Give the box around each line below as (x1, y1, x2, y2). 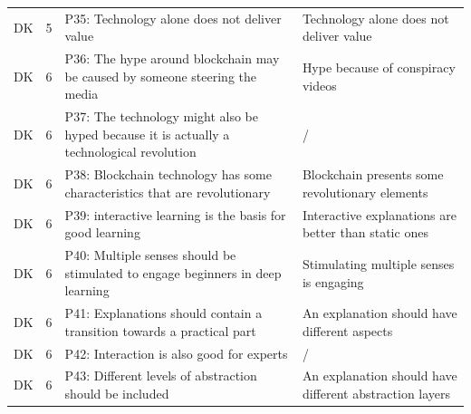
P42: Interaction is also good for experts (64, 343, 288, 362)
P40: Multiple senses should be (64, 246, 236, 265)
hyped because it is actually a (64, 124, 230, 143)
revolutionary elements (302, 182, 428, 201)
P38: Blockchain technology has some (64, 165, 273, 184)
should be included (64, 384, 169, 403)
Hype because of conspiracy (302, 57, 456, 76)
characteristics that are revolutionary (64, 182, 271, 201)
